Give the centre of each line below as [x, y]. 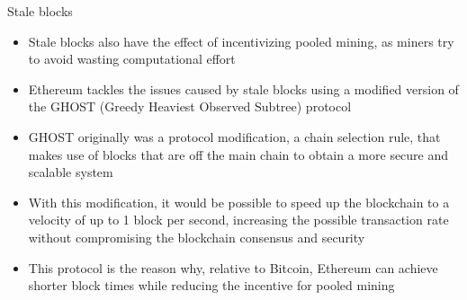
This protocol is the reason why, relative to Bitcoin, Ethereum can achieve [233, 267]
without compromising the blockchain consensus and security [197, 237]
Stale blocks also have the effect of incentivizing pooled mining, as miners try [241, 41]
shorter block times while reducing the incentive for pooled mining [211, 285]
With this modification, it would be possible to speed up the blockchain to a [239, 202]
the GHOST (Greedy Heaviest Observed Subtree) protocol [190, 106]
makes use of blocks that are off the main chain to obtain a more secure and [238, 154]
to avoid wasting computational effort [132, 59]
